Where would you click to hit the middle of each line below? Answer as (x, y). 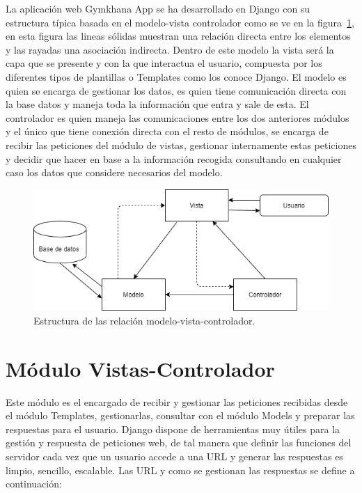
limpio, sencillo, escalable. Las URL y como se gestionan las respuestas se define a (180, 470)
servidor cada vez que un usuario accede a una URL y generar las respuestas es (174, 456)
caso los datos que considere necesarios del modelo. (114, 172)
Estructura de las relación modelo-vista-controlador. (144, 320)
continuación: (34, 484)
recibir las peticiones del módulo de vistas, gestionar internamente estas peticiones (181, 144)
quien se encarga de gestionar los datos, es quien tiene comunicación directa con (176, 90)
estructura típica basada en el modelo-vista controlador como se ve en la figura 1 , (180, 22)
